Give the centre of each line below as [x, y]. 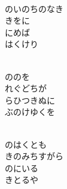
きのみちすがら [34, 156]
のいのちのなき [34, 8]
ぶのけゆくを [30, 112]
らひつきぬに [30, 100]
